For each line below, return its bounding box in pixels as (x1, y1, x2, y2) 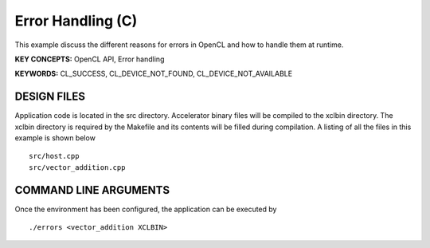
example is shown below (14, 133, 96, 143)
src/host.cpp (29, 152, 80, 161)
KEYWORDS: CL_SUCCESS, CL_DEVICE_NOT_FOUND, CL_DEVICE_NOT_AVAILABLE (14, 69, 293, 79)
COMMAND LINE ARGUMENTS (14, 183, 170, 197)
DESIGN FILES (14, 90, 85, 104)
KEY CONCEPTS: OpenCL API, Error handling (14, 54, 165, 64)
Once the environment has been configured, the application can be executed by (14, 204, 277, 214)
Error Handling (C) (14, 12, 138, 30)
